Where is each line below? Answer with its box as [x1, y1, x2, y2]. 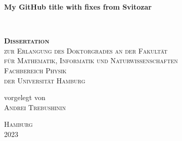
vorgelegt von [4, 92, 45, 103]
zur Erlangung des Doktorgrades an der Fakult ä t [4, 45, 168, 56]
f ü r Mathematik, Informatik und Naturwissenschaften [4, 55, 178, 66]
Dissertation [4, 35, 50, 46]
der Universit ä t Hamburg [4, 75, 85, 85]
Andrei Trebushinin [4, 102, 66, 112]
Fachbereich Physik [4, 65, 67, 75]
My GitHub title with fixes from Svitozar [4, 2, 152, 12]
